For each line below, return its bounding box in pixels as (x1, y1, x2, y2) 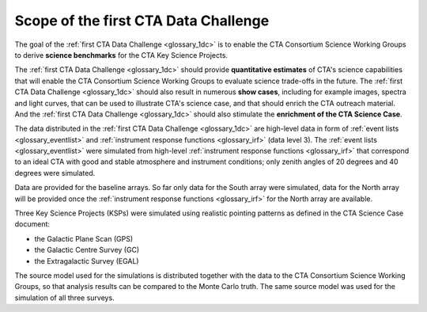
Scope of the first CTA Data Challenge (14, 12, 270, 29)
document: (14, 219, 51, 229)
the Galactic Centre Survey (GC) (34, 245, 140, 255)
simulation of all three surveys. (14, 293, 115, 302)
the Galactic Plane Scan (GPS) (34, 234, 134, 243)
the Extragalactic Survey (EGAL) (34, 256, 139, 265)
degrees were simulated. (14, 168, 96, 177)
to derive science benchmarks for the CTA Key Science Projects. (14, 50, 229, 59)
